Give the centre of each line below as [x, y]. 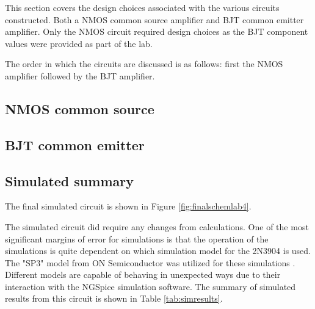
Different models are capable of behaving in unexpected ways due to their [143, 274]
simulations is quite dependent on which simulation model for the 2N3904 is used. [158, 251]
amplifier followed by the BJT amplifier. [80, 75]
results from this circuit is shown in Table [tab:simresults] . [114, 298]
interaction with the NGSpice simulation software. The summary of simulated [150, 286]
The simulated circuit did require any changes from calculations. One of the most [157, 226]
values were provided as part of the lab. [79, 43]
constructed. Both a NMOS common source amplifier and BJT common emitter [154, 19]
